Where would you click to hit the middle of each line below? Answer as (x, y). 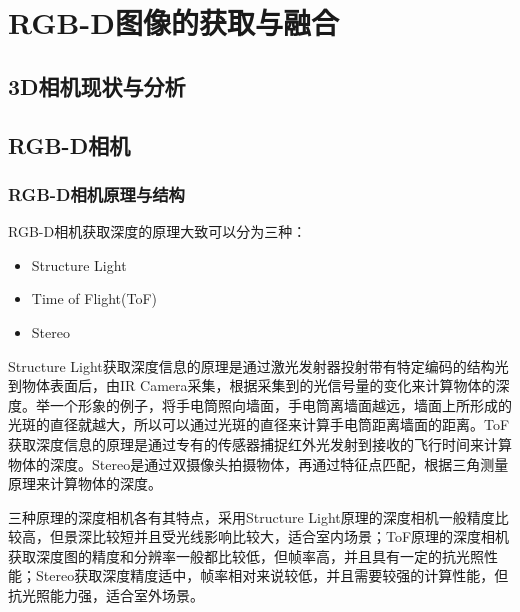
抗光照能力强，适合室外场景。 (106, 595)
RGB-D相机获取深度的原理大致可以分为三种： (157, 231)
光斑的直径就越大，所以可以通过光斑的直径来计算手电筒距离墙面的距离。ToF (259, 424)
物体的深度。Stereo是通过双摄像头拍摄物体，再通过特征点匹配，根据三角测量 (258, 463)
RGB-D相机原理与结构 (96, 193)
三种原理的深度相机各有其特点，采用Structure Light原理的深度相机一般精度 (251, 516)
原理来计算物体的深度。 (85, 483)
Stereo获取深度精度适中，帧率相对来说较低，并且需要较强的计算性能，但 (272, 575)
